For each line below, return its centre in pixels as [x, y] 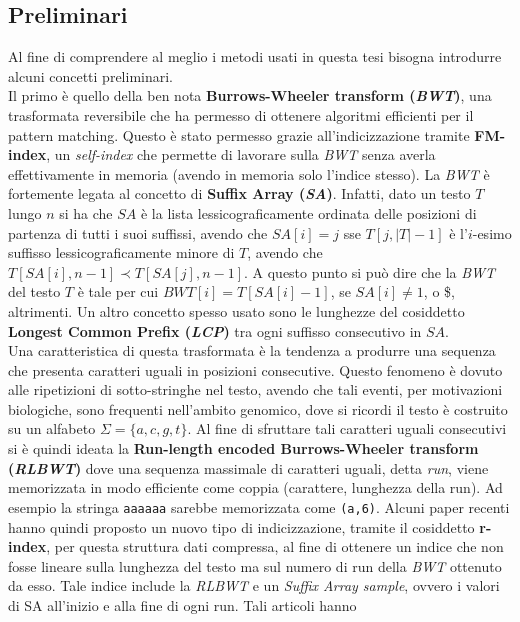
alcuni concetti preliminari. [90, 75]
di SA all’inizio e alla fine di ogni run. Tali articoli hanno [182, 604]
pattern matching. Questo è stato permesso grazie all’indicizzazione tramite [239, 134]
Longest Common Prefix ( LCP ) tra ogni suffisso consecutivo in [215, 330]
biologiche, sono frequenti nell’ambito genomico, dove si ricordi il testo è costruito [258, 408]
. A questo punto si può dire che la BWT [370, 271]
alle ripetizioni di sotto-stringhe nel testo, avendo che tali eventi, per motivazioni [255, 389]
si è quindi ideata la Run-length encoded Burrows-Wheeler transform [243, 448]
